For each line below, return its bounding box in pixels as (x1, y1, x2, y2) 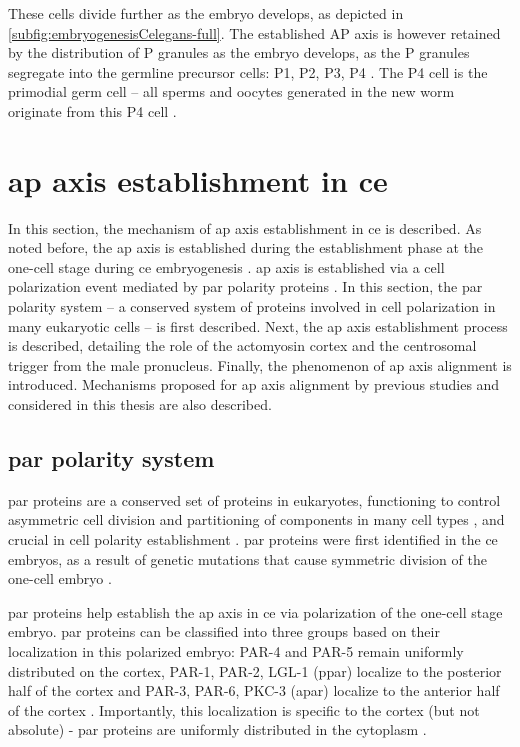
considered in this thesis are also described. (8, 394, 272, 415)
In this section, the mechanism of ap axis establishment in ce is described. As (8, 217, 482, 238)
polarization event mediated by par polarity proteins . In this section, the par (8, 276, 483, 297)
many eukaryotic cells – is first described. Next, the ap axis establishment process (8, 315, 508, 336)
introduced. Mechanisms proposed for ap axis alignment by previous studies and (8, 374, 500, 395)
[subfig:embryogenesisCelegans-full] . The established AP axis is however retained (8, 22, 501, 43)
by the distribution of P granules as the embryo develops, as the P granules (8, 42, 470, 63)
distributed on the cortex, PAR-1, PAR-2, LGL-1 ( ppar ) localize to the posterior (8, 660, 502, 681)
